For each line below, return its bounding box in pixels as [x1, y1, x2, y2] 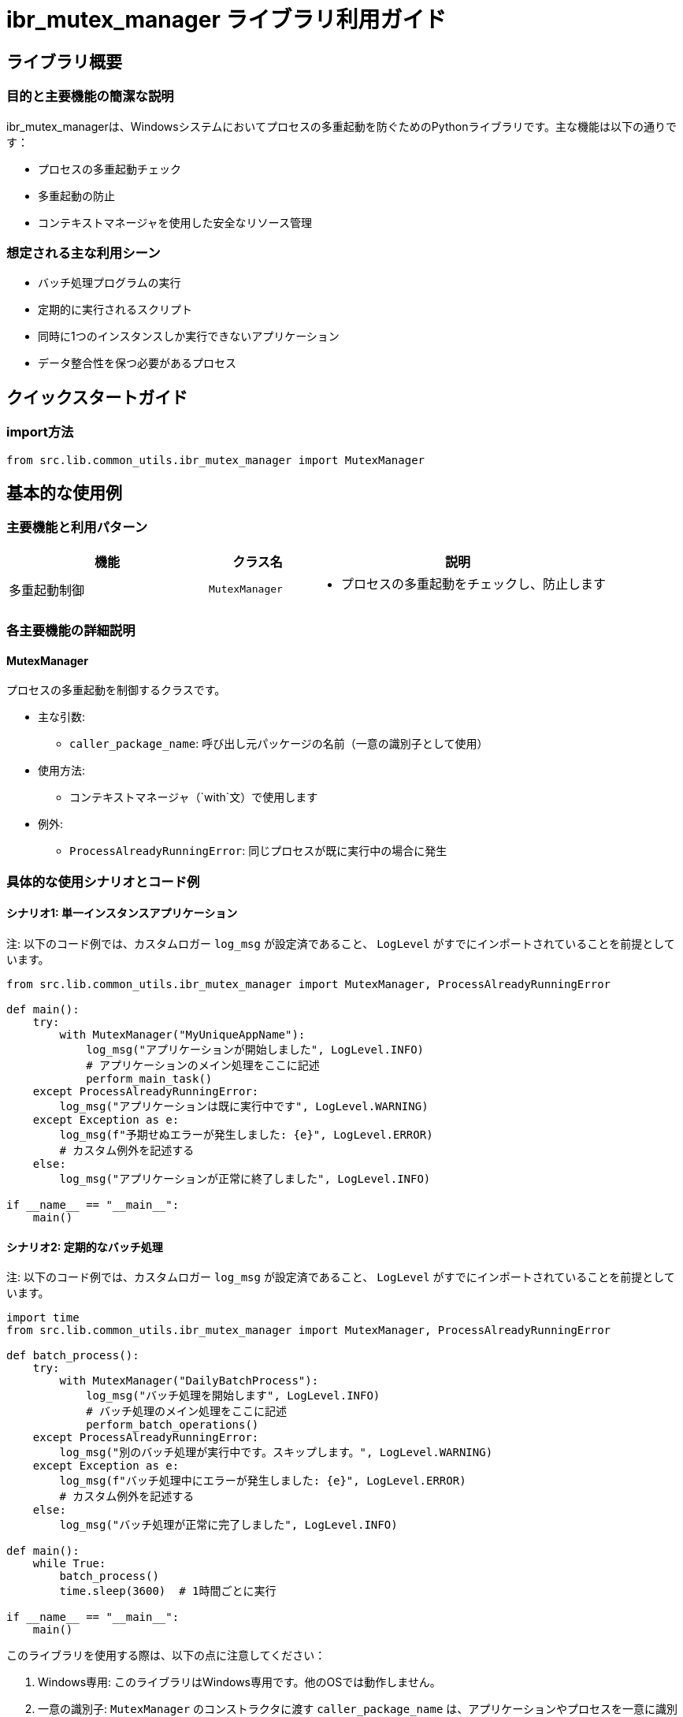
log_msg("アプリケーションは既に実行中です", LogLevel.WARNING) [59, 1099, 429, 1113]
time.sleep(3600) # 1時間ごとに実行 [59, 1585, 277, 1598]
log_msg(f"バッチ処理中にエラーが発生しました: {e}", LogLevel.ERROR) [59, 1474, 466, 1488]
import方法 [6, 424, 74, 440]
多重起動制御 [9, 582, 85, 598]
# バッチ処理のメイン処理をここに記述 [86, 1405, 288, 1418]
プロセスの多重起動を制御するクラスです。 [6, 683, 226, 697]
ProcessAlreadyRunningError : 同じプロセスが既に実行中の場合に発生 [69, 844, 447, 858]
